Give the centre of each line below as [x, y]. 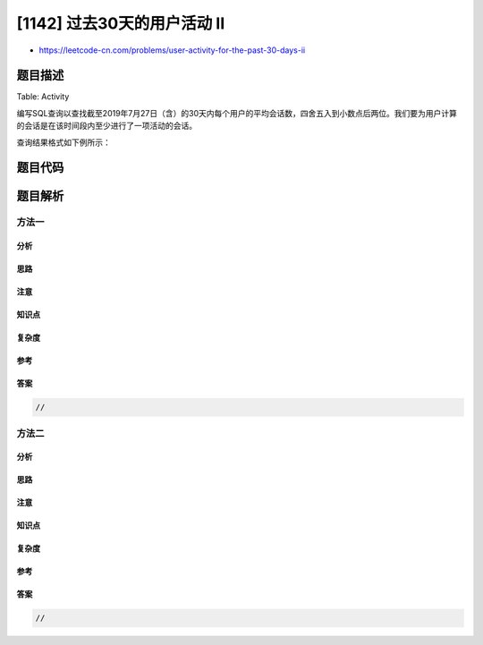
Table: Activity [43, 97]
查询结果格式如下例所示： [64, 142]
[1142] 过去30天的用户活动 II [121, 23]
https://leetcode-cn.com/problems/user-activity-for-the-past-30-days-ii [172, 50]
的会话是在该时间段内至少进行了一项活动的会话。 [106, 126]
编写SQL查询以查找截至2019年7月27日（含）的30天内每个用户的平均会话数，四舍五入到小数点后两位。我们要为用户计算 [237, 113]
